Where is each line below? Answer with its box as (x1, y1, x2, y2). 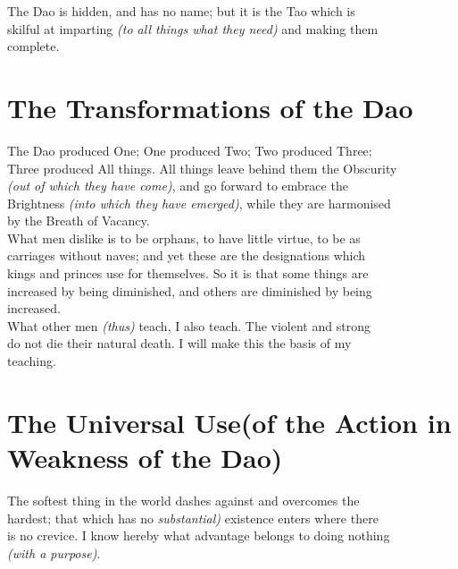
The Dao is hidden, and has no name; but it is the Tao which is (7, 2, 355, 20)
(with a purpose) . (7, 543, 101, 562)
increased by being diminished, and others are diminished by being (7, 281, 372, 300)
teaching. (7, 352, 56, 370)
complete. (7, 37, 60, 55)
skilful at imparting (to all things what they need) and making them (7, 19, 379, 38)
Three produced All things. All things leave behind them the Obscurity (7, 158, 397, 177)
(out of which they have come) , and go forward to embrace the (7, 176, 348, 195)
